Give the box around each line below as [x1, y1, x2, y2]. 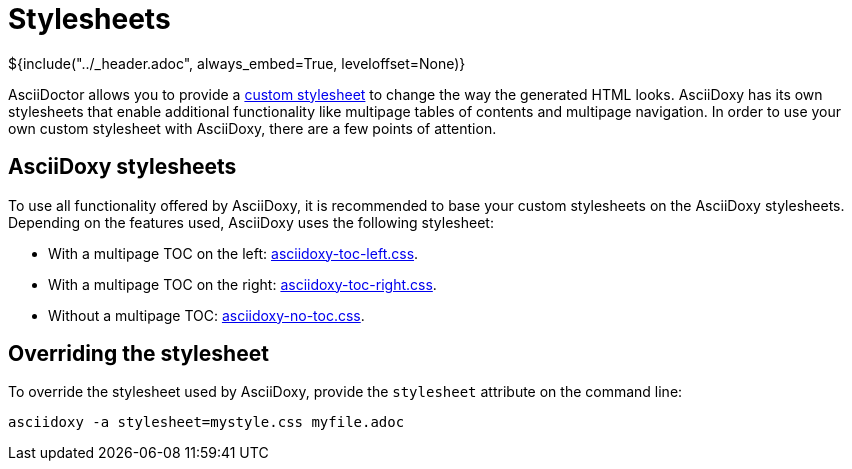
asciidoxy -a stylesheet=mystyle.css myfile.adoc [8, 414, 405, 431]
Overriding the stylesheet [8, 341, 269, 367]
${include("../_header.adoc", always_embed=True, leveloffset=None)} [8, 54, 466, 72]
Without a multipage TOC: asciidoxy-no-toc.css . [48, 306, 365, 324]
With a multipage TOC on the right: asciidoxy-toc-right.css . [48, 275, 437, 293]
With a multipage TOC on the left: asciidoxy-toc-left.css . [48, 244, 419, 262]
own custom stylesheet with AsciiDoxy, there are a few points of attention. [8, 119, 497, 137]
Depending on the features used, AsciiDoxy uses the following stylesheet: [8, 213, 494, 231]
